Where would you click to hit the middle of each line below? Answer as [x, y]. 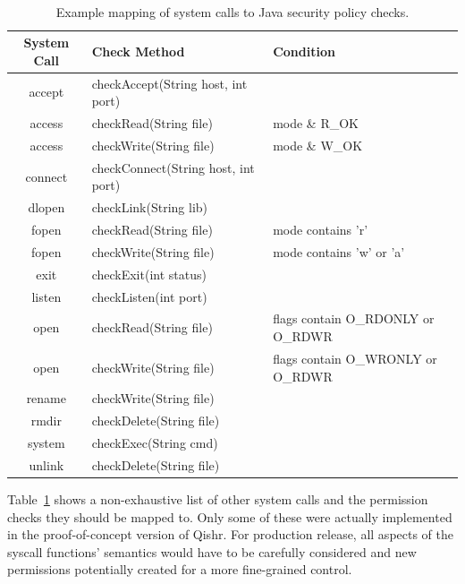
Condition [304, 52]
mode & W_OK [318, 145]
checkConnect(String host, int [173, 167]
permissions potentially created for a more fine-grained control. [180, 569]
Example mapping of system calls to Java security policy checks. [232, 11]
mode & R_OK [316, 123]
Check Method [138, 52]
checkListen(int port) [149, 296]
